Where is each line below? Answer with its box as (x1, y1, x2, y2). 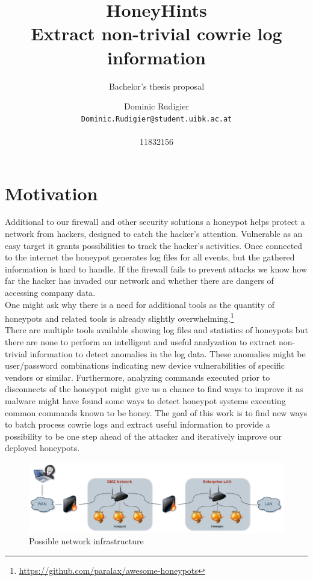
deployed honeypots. (5, 441, 80, 454)
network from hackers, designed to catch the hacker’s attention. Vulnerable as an (5, 227, 303, 240)
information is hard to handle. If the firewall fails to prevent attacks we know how (5, 262, 308, 275)
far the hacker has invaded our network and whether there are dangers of (5, 274, 274, 287)
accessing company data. (5, 286, 96, 299)
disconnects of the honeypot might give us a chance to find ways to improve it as (5, 383, 303, 395)
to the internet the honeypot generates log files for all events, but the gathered (5, 251, 295, 263)
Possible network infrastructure (29, 535, 144, 547)
